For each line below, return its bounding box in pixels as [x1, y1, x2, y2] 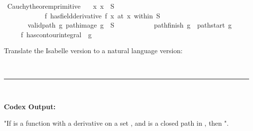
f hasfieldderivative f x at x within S [44, 10, 161, 20]
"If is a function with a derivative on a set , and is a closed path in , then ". [4, 117, 229, 128]
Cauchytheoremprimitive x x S [7, 1, 114, 11]
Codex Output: [4, 102, 56, 112]
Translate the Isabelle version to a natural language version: [4, 45, 183, 56]
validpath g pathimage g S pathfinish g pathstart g [27, 20, 232, 30]
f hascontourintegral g [20, 29, 92, 39]
